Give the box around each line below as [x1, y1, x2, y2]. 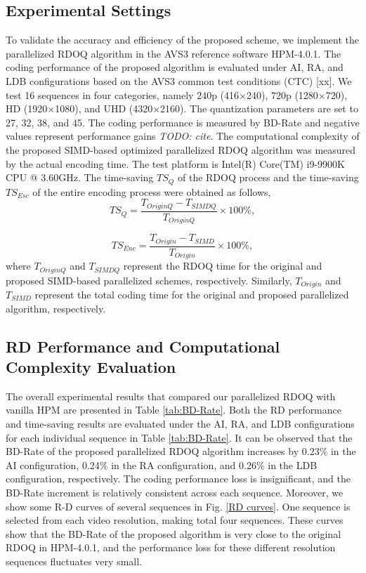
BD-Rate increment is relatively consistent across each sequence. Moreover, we [6, 485, 344, 499]
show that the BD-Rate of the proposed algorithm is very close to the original [6, 526, 341, 541]
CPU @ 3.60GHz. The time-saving [6, 170, 154, 185]
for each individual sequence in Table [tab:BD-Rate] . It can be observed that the [6, 430, 353, 444]
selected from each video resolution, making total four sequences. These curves [6, 513, 344, 527]
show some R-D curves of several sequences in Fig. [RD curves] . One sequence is [6, 499, 351, 513]
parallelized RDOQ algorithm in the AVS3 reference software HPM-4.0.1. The [6, 46, 341, 60]
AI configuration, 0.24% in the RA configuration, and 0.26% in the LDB [6, 457, 318, 472]
